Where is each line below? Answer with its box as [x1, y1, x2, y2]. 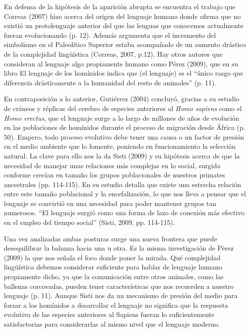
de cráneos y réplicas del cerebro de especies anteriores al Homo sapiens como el [4, 103, 242, 113]
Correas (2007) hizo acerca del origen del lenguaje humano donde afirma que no [4, 11, 241, 21]
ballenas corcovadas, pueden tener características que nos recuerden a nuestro [4, 281, 234, 291]
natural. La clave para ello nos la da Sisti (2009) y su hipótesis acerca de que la [4, 150, 240, 160]
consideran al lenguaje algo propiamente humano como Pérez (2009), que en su [4, 58, 238, 68]
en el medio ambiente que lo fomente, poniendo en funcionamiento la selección [4, 141, 236, 151]
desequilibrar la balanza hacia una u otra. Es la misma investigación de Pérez [4, 243, 234, 253]
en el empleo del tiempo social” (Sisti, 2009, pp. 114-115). [4, 217, 175, 227]
